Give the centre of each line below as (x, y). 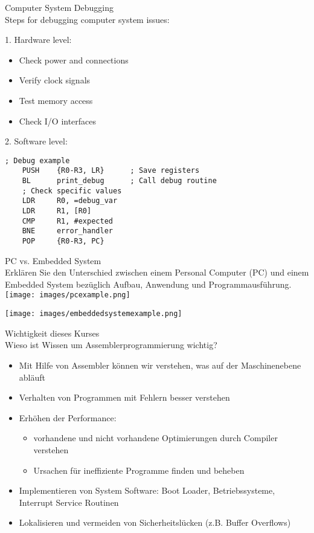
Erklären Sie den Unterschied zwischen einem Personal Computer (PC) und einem (157, 272)
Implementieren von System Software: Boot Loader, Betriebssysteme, (147, 490)
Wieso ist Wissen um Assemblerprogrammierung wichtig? (111, 345)
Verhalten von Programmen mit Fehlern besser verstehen (124, 397)
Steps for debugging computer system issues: (87, 19)
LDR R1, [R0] (57, 211)
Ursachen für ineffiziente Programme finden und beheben (139, 470)
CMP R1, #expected (67, 221)
